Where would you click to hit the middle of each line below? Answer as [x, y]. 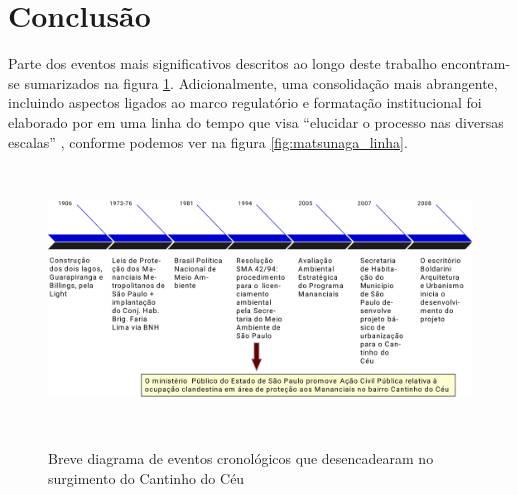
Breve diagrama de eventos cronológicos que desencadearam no [241, 458]
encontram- [476, 63]
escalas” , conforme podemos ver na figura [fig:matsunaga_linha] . [208, 141]
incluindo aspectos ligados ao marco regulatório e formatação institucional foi [245, 102]
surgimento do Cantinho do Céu [146, 477]
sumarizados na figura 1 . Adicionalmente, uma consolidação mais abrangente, [261, 82]
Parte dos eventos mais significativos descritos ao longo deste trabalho [222, 63]
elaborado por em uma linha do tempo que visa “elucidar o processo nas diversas [256, 121]
